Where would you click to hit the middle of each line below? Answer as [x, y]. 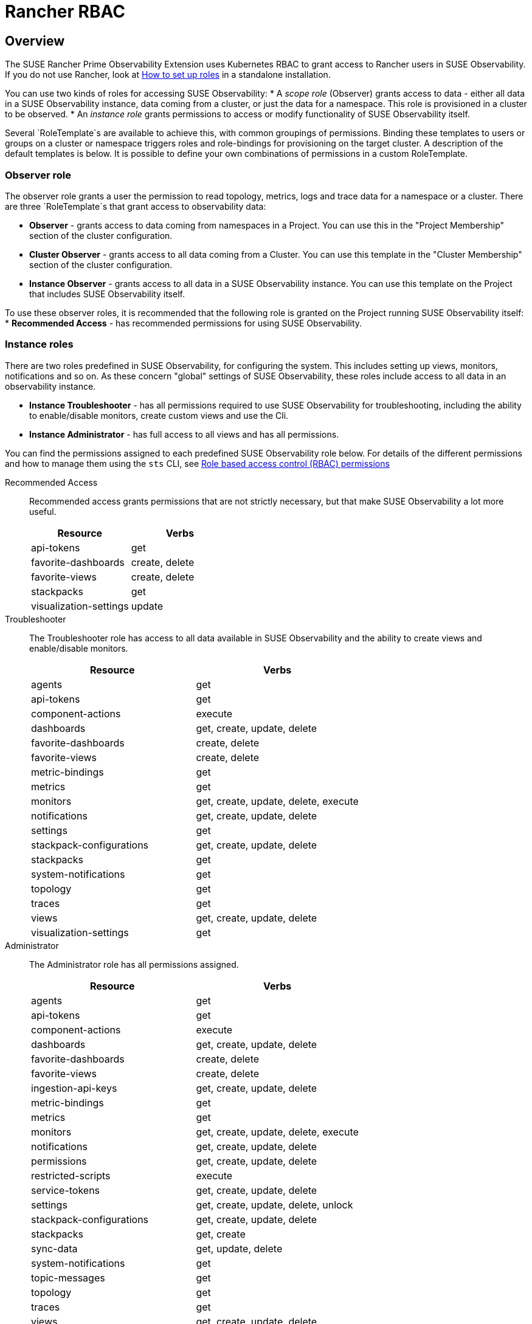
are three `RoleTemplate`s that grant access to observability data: [136, 206]
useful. [43, 511]
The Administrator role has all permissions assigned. [134, 964]
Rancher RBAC [65, 12]
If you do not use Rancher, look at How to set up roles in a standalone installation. [168, 75]
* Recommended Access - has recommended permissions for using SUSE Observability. [184, 323]
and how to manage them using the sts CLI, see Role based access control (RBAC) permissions [197, 463]
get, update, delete [239, 1248]
